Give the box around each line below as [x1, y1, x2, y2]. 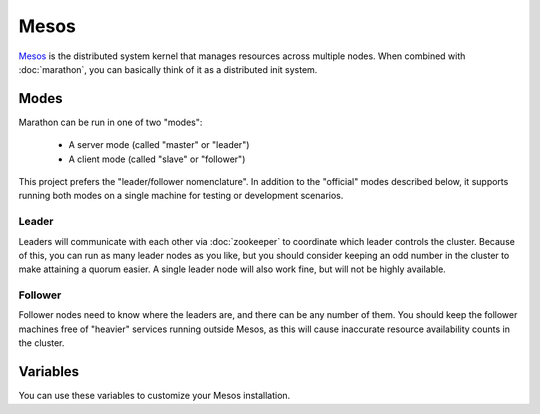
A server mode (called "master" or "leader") [68, 139, 250, 151]
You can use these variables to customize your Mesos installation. [18, 390, 291, 402]
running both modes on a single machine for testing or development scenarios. [18, 190, 344, 202]
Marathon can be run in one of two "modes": [18, 116, 203, 128]
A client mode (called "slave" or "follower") [68, 153, 246, 165]
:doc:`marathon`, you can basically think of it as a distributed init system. [18, 63, 318, 75]
